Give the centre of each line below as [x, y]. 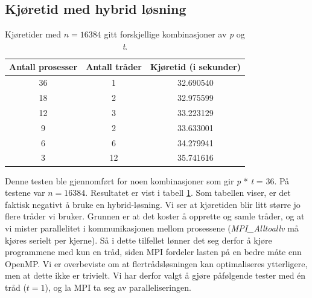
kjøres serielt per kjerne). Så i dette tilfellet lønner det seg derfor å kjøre [138, 240]
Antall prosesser [43, 67]
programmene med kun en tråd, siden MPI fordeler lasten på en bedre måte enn [153, 252]
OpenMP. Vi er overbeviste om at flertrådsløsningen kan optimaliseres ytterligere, [156, 263]
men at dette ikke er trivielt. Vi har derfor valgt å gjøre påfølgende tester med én [155, 275]
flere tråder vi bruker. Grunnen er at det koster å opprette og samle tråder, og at [155, 216]
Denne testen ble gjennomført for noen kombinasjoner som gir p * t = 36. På [147, 180]
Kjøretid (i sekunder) [195, 67]
